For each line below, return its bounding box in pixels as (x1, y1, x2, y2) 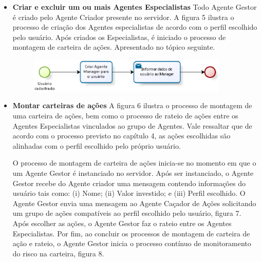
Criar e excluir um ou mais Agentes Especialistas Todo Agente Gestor (12, 2, 257, 12)
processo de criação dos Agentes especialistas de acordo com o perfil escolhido (12, 22, 257, 32)
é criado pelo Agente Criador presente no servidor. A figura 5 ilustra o (12, 11, 234, 22)
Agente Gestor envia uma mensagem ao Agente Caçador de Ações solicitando (12, 197, 256, 208)
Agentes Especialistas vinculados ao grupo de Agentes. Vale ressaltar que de (12, 120, 252, 131)
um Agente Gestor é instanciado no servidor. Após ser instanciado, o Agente (12, 168, 254, 178)
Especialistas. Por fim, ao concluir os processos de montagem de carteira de (12, 228, 250, 238)
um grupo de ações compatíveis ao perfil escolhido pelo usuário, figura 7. (12, 208, 241, 218)
